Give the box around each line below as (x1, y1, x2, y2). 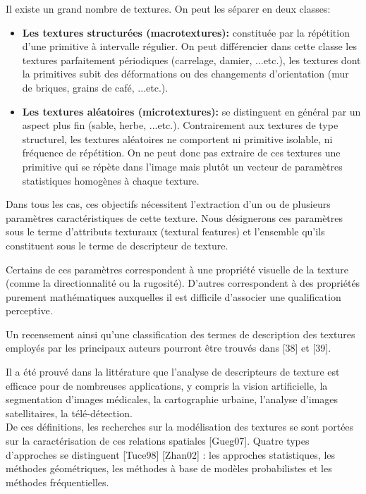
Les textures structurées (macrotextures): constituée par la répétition (22, 25, 350, 39)
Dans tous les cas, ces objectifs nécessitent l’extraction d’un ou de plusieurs (6, 197, 331, 211)
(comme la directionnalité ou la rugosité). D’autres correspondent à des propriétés (6, 276, 360, 290)
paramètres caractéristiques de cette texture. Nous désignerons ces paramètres (6, 210, 343, 225)
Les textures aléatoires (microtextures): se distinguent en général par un (22, 104, 361, 118)
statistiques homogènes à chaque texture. (22, 173, 200, 187)
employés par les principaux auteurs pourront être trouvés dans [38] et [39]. (6, 340, 331, 355)
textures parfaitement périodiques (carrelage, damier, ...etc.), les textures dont (22, 52, 361, 67)
